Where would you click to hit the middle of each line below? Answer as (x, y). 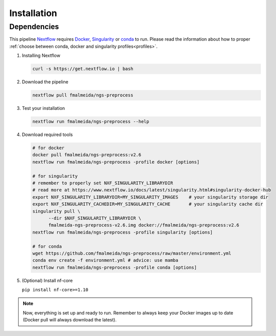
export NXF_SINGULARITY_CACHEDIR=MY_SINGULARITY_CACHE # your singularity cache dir (148, 204)
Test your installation (43, 108)
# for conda (47, 246)
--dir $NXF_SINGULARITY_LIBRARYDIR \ (95, 218)
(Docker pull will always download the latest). (70, 320)
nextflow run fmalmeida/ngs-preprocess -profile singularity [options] (123, 232)
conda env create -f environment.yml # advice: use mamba (105, 260)
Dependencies (34, 27)
